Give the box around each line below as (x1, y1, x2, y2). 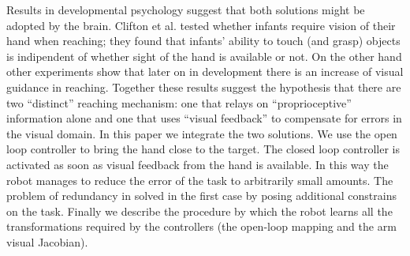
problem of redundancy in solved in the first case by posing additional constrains (6, 187, 397, 204)
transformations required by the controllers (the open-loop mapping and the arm (6, 218, 397, 235)
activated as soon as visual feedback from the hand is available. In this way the (6, 156, 389, 172)
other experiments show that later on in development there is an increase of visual (6, 63, 404, 80)
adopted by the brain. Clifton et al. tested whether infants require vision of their (6, 17, 396, 33)
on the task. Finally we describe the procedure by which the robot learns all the (6, 202, 393, 219)
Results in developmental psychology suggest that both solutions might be (6, 2, 365, 17)
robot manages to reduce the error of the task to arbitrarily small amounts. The (6, 171, 393, 188)
